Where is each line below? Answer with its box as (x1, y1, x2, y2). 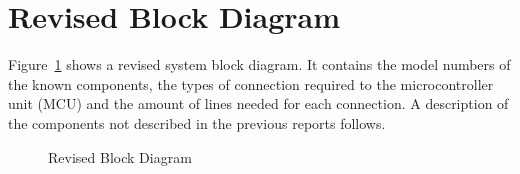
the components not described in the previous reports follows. (8, 112, 386, 133)
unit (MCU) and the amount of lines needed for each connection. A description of (8, 93, 509, 114)
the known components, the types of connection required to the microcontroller (8, 73, 494, 94)
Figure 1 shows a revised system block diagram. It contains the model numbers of (8, 54, 511, 75)
